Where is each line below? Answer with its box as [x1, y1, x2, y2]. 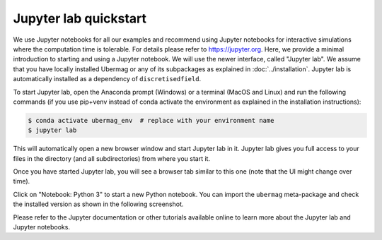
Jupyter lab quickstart [13, 11, 147, 26]
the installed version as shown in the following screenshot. [13, 200, 184, 208]
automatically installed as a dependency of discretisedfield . [13, 75, 202, 83]
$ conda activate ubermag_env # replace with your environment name [28, 116, 274, 124]
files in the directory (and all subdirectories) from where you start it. [13, 154, 211, 162]
